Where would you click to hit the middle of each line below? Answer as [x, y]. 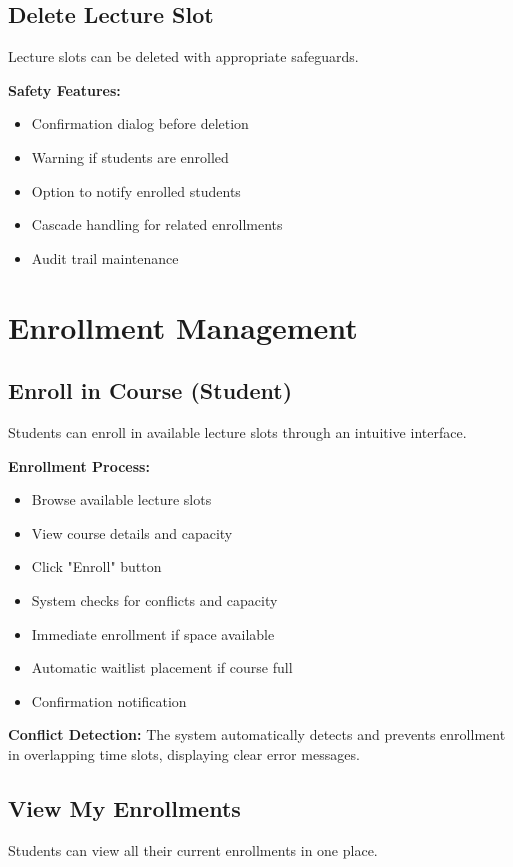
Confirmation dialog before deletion [140, 123]
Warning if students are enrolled [130, 156]
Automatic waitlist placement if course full [162, 667]
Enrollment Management [183, 326]
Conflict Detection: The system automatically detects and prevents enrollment [257, 734]
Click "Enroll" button [96, 566]
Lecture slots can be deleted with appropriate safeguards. [183, 56]
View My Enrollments [124, 807]
